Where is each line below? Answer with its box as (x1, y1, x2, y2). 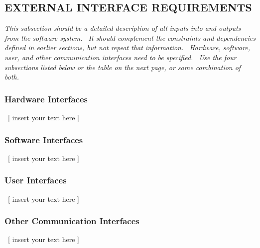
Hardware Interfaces (4, 92, 88, 105)
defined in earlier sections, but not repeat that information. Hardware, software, (4, 42, 250, 53)
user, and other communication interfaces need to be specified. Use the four (4, 52, 237, 62)
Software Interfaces (4, 133, 83, 146)
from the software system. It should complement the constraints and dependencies (4, 32, 256, 43)
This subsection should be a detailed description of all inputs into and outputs (4, 23, 241, 33)
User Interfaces (4, 174, 67, 186)
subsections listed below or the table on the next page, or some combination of (4, 62, 241, 72)
